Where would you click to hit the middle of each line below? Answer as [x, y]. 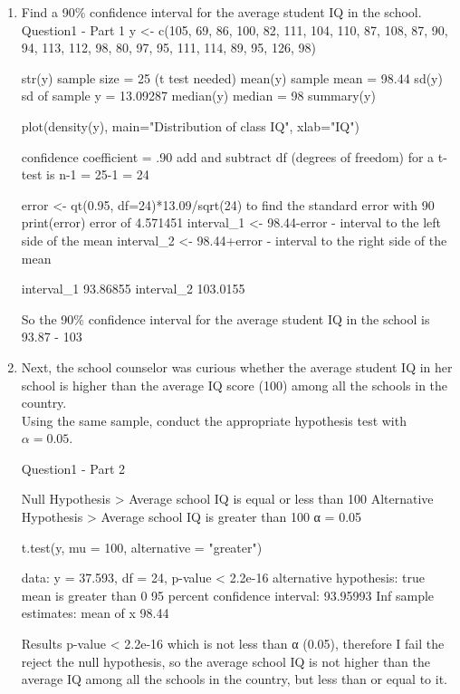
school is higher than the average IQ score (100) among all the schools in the [235, 385]
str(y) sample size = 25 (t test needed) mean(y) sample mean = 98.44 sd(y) [232, 77]
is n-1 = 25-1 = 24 [98, 174]
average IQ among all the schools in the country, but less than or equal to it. [234, 679]
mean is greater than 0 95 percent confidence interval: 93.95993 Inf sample [228, 595]
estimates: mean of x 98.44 [95, 613]
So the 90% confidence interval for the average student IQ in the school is [225, 318]
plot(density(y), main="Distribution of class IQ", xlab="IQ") [190, 125]
